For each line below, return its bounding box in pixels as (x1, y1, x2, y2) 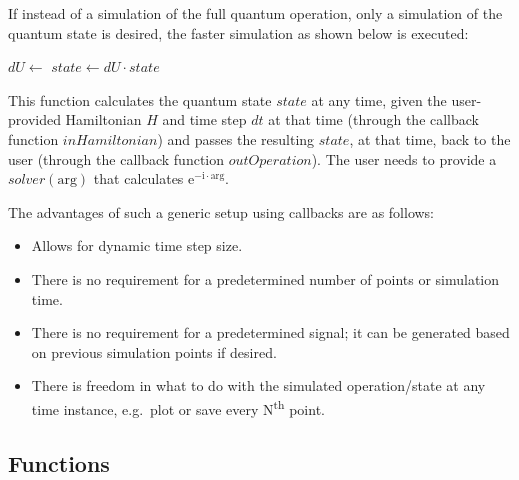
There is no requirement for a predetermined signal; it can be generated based (31, 322, 510, 343)
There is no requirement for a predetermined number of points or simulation (31, 268, 500, 289)
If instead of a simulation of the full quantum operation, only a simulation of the (8, 3, 503, 23)
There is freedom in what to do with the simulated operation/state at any (31, 375, 486, 396)
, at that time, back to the (349, 128, 511, 149)
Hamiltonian (65, 109, 142, 130)
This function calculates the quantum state (8, 89, 272, 110)
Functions (8, 447, 110, 478)
